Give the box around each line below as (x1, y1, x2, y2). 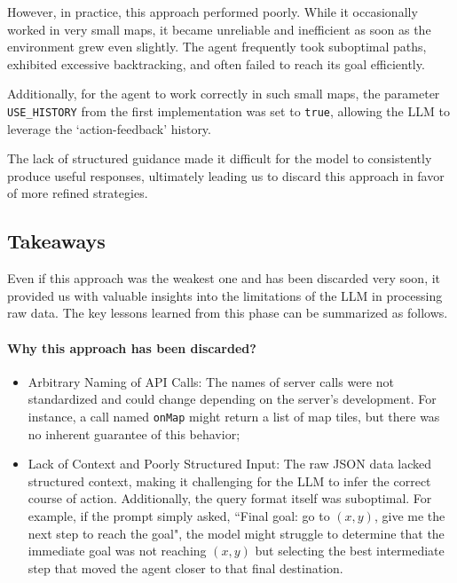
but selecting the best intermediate (255, 541, 445, 560)
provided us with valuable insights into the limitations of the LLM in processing (7, 286, 443, 304)
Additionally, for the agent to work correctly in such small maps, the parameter (7, 84, 440, 103)
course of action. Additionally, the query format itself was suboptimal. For (28, 489, 432, 508)
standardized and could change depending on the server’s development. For (28, 390, 437, 408)
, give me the (374, 507, 445, 524)
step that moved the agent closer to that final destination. (28, 558, 343, 577)
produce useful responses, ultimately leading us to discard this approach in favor (7, 166, 445, 185)
